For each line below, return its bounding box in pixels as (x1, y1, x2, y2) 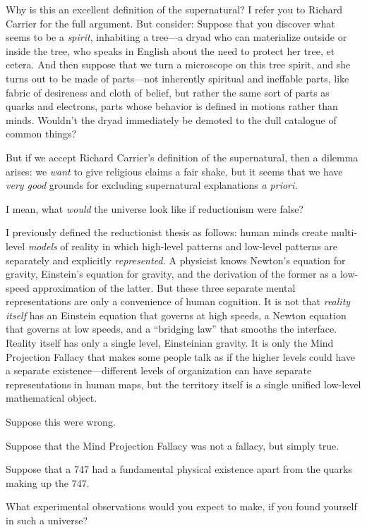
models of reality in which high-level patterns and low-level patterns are (28, 238, 338, 253)
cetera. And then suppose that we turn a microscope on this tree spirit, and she (6, 57, 351, 72)
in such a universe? (6, 513, 88, 527)
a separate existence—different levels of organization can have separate (6, 363, 312, 378)
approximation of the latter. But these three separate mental (32, 280, 296, 295)
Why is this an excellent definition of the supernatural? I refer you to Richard (6, 2, 343, 16)
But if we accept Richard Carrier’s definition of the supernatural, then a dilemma (6, 149, 359, 164)
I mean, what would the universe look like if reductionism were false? (6, 201, 303, 216)
